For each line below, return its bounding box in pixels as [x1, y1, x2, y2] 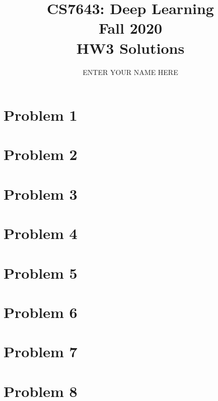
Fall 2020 [98, 18, 163, 38]
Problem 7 [4, 341, 78, 362]
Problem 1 [4, 105, 78, 125]
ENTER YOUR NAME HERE [83, 66, 178, 77]
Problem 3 [4, 183, 78, 204]
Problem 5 [4, 262, 78, 283]
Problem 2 [4, 144, 78, 165]
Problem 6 [4, 301, 78, 322]
